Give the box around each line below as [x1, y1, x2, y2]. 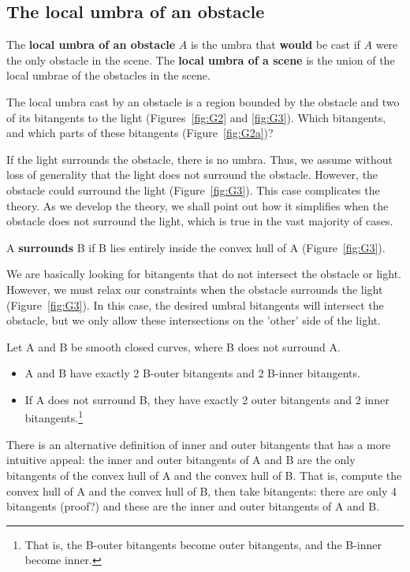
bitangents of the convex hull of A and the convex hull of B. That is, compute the [6, 466, 402, 483]
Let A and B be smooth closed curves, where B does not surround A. [6, 338, 341, 355]
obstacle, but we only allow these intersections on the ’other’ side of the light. [6, 312, 381, 329]
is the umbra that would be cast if [190, 36, 360, 53]
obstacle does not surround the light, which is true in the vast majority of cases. [6, 213, 393, 229]
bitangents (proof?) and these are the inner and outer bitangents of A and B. [6, 498, 380, 514]
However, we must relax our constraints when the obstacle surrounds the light [6, 280, 383, 297]
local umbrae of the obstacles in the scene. [6, 67, 211, 84]
